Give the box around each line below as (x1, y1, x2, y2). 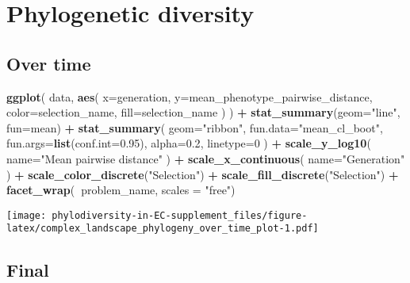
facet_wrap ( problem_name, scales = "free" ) (6, 182, 236, 198)
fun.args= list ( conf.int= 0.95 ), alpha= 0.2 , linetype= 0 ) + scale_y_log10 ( (6, 135, 371, 151)
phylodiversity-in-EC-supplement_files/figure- (52, 209, 308, 221)
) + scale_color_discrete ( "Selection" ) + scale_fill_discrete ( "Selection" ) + (6, 166, 399, 182)
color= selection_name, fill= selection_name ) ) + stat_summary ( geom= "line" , (6, 104, 400, 120)
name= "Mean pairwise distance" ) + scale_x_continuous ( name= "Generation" (6, 150, 405, 166)
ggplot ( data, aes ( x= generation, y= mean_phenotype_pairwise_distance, (6, 88, 373, 105)
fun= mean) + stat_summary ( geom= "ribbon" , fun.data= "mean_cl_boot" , (6, 119, 383, 136)
